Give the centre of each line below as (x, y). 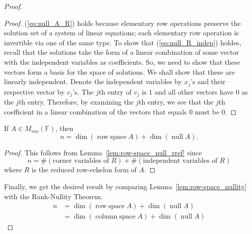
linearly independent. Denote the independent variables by (93, 81)
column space (115, 217)
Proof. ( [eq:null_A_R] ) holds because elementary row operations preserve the (123, 23)
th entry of (115, 91)
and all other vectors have (194, 91)
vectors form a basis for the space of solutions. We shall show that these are (120, 71)
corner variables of (81, 161)
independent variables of (180, 161)
